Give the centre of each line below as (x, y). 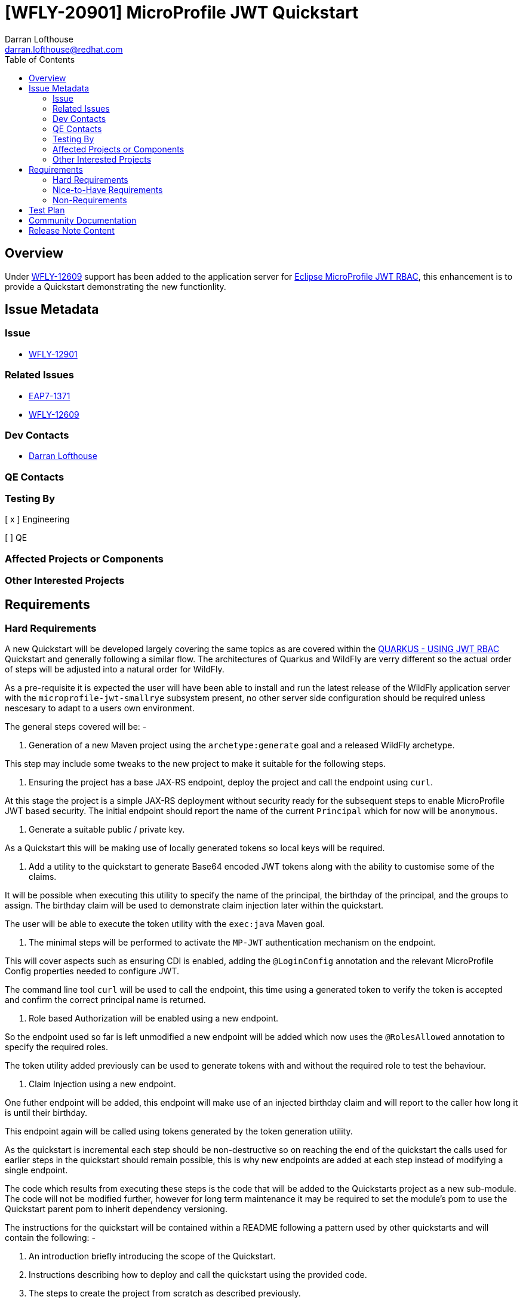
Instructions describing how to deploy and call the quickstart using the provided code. (198, 1275)
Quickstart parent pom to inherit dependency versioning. (116, 1209)
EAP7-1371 (50, 396)
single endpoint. (36, 1170)
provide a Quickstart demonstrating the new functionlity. (116, 286)
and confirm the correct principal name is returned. (105, 1000)
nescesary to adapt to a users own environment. (100, 708)
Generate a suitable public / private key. (107, 830)
